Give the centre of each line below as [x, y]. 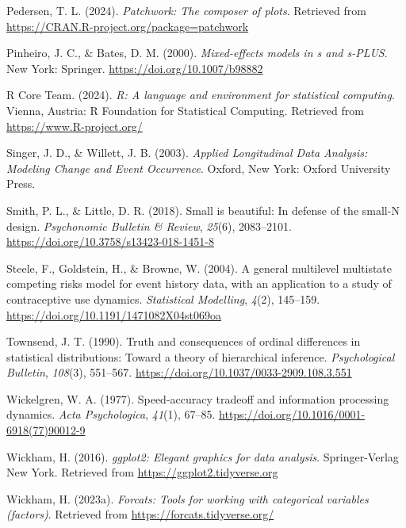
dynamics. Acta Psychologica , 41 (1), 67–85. [111, 414]
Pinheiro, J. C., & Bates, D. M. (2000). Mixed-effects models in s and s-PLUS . [197, 53]
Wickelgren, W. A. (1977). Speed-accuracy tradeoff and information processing [198, 398]
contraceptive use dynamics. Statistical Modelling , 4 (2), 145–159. [163, 298]
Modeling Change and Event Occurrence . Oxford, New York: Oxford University [199, 168]
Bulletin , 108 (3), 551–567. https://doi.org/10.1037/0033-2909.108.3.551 [179, 372]
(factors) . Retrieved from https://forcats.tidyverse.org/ [140, 514]
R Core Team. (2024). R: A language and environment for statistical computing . [201, 95]
